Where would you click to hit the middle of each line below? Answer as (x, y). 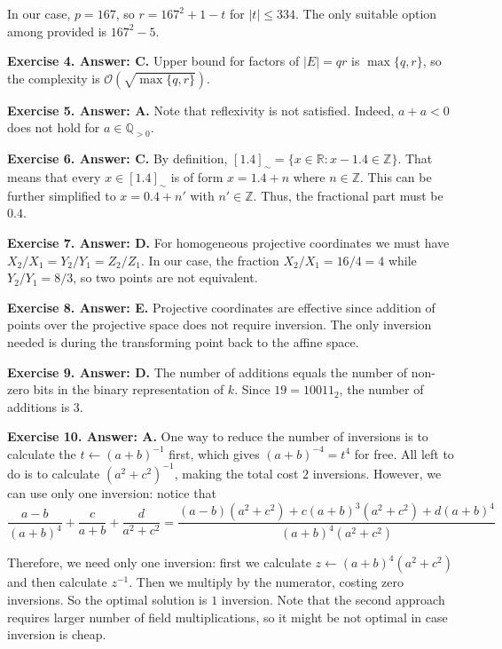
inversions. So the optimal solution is (107, 600)
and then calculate (57, 582)
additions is (39, 406)
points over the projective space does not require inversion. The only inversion (220, 324)
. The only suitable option (366, 13)
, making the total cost (236, 473)
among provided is (57, 31)
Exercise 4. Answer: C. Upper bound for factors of (153, 61)
